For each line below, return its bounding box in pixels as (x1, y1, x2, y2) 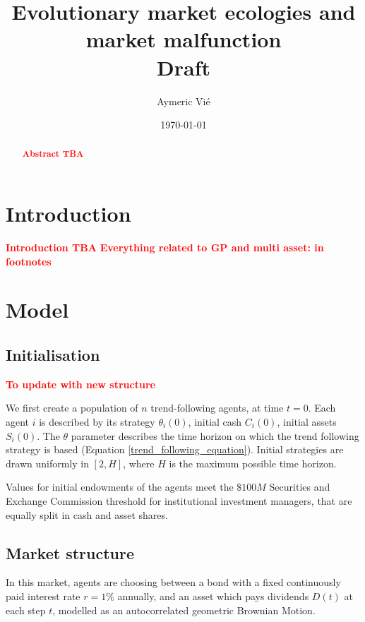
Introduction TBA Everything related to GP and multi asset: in (6, 240, 324, 255)
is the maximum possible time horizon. (169, 455, 337, 470)
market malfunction (85, 25, 282, 54)
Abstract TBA (22, 148, 84, 160)
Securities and (269, 479, 330, 494)
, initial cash (188, 414, 242, 429)
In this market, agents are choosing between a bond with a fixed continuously (6, 575, 341, 590)
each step (6, 602, 46, 617)
